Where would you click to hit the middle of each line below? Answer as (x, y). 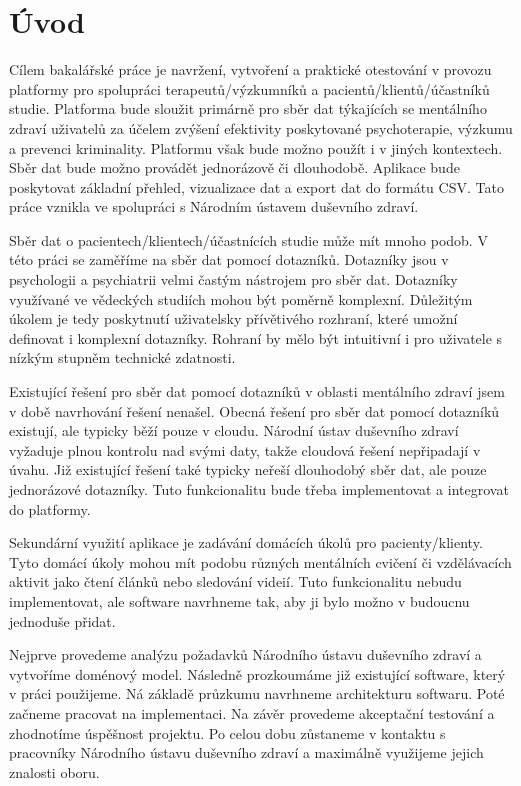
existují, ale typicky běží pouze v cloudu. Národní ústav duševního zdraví (234, 430)
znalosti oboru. (54, 771)
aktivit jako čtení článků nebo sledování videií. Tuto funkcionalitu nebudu (235, 581)
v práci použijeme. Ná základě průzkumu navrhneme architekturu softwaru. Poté (257, 693)
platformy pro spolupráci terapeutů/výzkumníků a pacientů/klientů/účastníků (249, 88)
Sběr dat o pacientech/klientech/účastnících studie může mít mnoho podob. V (248, 239)
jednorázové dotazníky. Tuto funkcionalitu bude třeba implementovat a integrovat (259, 489)
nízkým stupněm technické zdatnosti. (122, 357)
